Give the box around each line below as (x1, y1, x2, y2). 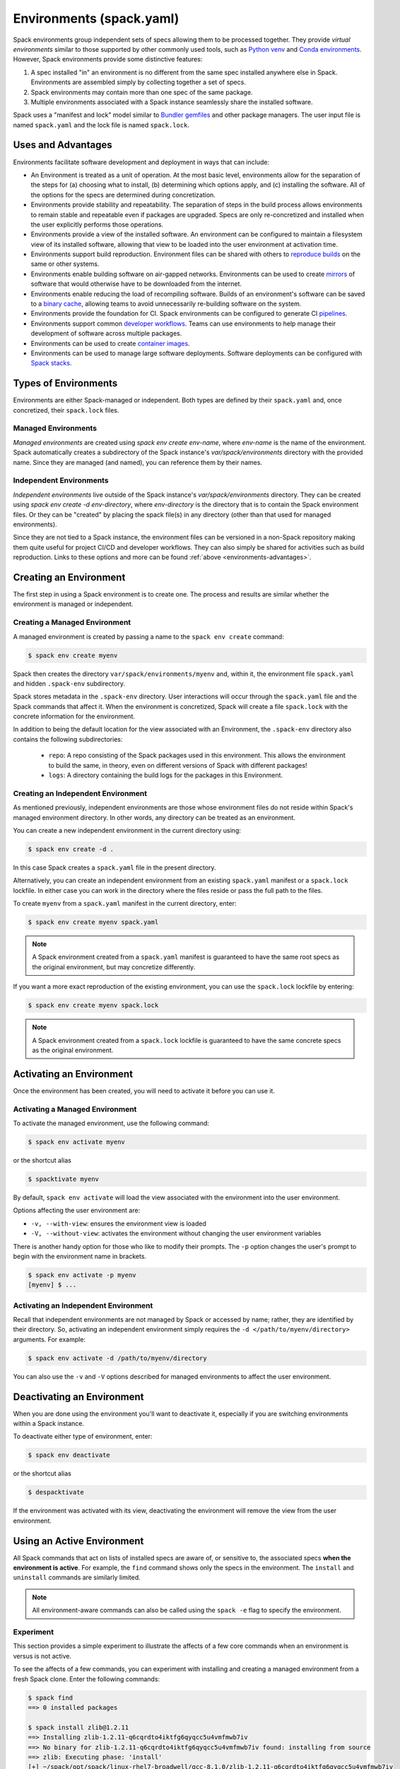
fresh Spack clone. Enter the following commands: (13, 1674, 160, 1683)
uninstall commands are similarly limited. (13, 1573, 141, 1581)
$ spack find (28, 1693, 73, 1702)
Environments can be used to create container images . (30, 339, 190, 347)
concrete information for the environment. (13, 712, 136, 721)
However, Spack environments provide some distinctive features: (13, 55, 203, 64)
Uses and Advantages (13, 139, 112, 151)
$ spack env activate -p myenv (28, 1271, 137, 1279)
